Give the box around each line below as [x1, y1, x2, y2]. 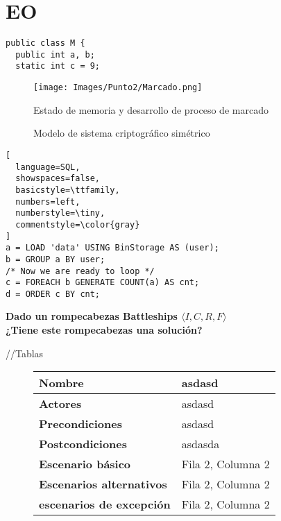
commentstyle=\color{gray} [15, 219, 140, 230]
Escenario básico [39, 456, 131, 472]
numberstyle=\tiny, [15, 208, 105, 219]
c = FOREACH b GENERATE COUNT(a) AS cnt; [6, 277, 200, 288]
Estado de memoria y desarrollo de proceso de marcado [33, 102, 269, 117]
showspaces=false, [15, 173, 101, 184]
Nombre [39, 375, 84, 391]
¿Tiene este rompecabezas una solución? [6, 323, 203, 337]
